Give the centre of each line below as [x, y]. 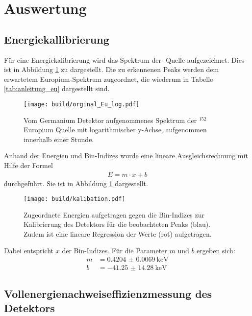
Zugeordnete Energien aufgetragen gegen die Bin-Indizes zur [114, 214]
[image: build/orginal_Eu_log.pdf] [82, 104]
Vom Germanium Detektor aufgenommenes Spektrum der [110, 120]
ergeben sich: [216, 250]
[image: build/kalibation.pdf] [75, 199]
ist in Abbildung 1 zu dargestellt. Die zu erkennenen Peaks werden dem [112, 69]
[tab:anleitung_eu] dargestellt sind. [57, 88]
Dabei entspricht [29, 250]
